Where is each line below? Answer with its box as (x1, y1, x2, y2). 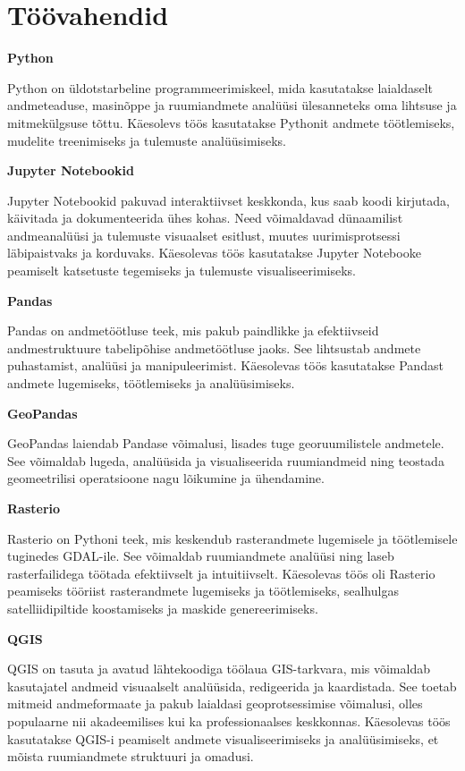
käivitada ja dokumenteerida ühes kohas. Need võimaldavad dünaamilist (7, 208, 403, 227)
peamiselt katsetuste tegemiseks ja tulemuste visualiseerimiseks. (7, 261, 357, 280)
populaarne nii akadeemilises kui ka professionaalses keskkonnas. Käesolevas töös (7, 711, 451, 730)
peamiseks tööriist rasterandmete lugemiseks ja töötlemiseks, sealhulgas (7, 581, 399, 600)
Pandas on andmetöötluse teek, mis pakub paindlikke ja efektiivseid (7, 321, 379, 340)
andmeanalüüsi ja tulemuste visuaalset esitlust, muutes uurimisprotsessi (7, 225, 401, 244)
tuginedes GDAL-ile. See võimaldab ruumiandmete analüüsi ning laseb (7, 546, 394, 565)
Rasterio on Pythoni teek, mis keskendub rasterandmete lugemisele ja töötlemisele (7, 529, 458, 547)
